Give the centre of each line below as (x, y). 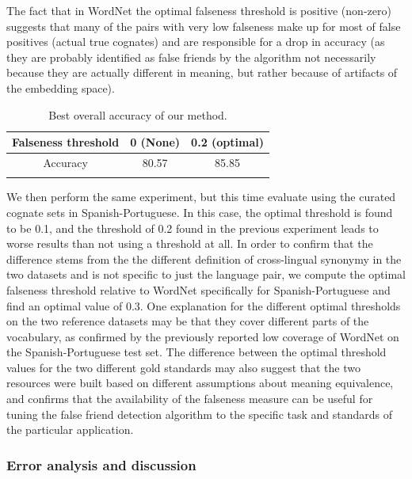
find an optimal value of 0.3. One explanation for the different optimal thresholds (204, 305)
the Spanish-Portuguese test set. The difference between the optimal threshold (196, 352)
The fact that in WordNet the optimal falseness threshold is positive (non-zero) (199, 10)
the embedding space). (61, 87)
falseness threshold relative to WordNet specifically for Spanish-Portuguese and (198, 289)
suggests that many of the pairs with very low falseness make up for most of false (204, 26)
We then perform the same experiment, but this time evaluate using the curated (201, 197)
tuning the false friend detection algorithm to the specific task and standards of (200, 414)
